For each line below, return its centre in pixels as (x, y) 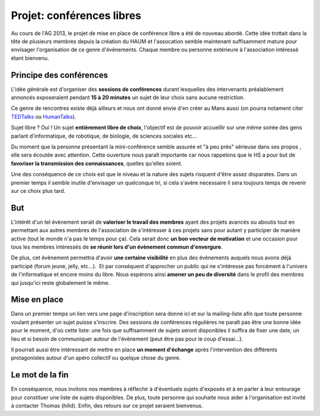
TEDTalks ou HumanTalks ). (44, 116)
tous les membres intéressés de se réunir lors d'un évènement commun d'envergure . (117, 247)
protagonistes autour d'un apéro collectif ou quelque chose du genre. (96, 358)
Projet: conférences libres (76, 15)
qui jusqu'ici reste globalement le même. (60, 282)
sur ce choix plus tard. (38, 190)
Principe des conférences (60, 75)
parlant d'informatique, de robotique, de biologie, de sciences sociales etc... (104, 136)
